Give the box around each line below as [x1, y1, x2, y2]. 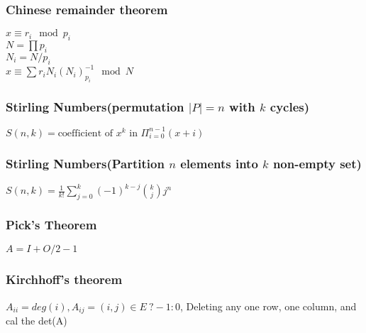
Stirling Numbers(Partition [6, 154, 165, 172]
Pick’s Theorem [6, 216, 97, 234]
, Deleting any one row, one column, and [179, 298, 357, 313]
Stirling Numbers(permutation [6, 97, 184, 115]
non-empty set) [272, 154, 362, 172]
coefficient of [57, 128, 113, 138]
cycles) [270, 97, 309, 115]
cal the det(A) [6, 312, 67, 327]
